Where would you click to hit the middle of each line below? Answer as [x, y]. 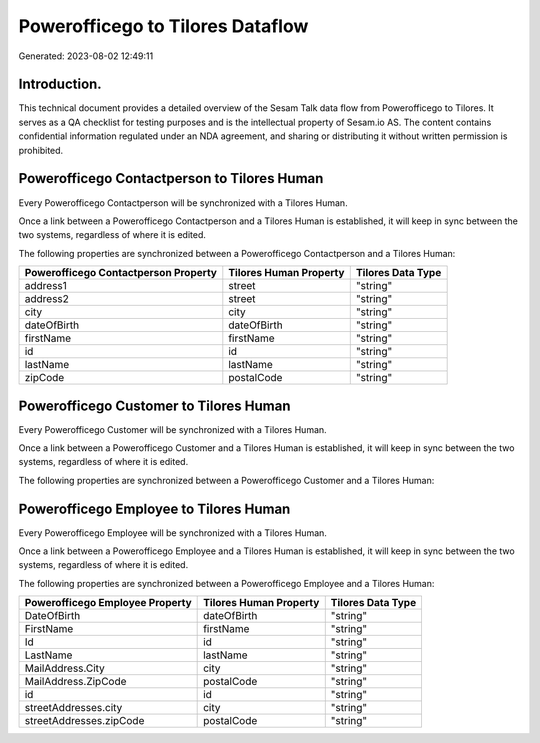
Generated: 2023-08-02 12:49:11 [86, 56]
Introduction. [60, 84]
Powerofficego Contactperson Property [120, 273]
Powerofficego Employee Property [108, 603]
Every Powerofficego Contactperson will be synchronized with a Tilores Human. [183, 202]
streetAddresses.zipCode [84, 721]
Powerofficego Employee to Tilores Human [154, 508]
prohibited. [41, 150]
